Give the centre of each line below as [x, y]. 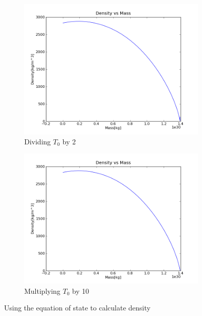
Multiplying [42, 291]
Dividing [38, 141]
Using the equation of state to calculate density [77, 308]
